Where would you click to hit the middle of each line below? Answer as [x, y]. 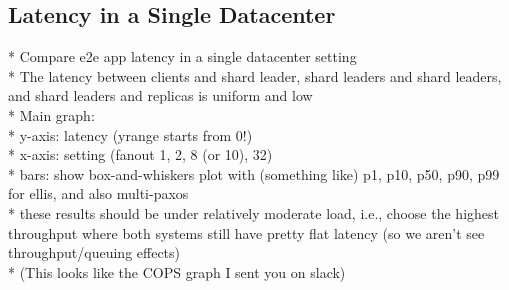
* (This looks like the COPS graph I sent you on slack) [177, 271]
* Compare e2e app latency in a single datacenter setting [182, 56]
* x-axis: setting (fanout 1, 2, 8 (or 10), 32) [140, 154]
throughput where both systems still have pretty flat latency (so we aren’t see [246, 232]
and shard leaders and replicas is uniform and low [160, 95]
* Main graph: [51, 114]
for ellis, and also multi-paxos [98, 193]
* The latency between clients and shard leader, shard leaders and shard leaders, [255, 75]
